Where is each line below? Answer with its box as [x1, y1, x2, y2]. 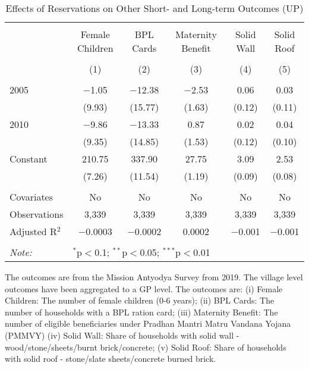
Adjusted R [10, 224, 57, 238]
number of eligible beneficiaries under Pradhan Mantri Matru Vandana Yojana [5, 317, 291, 330]
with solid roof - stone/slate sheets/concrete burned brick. [5, 352, 216, 365]
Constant [10, 152, 48, 165]
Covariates [10, 190, 53, 204]
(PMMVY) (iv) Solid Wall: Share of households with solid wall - [5, 329, 239, 341]
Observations [10, 207, 64, 221]
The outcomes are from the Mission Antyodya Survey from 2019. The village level [5, 271, 303, 283]
